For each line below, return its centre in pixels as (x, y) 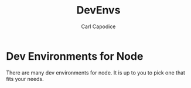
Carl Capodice (98, 26)
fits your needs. (25, 79)
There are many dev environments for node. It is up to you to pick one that (96, 72)
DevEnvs (98, 10)
